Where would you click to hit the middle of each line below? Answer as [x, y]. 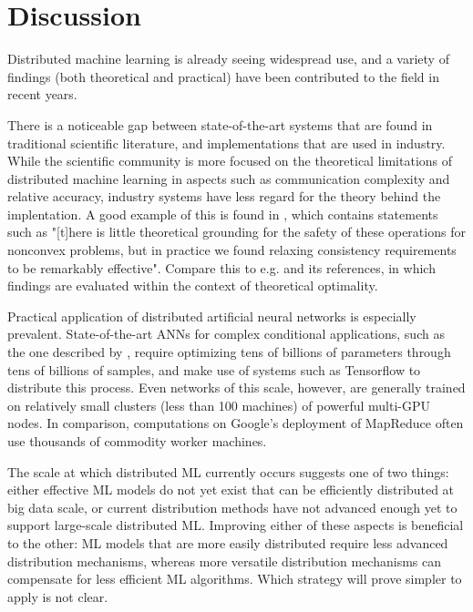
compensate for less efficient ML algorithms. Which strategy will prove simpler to [235, 579]
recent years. [42, 94]
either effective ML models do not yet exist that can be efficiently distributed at [231, 490]
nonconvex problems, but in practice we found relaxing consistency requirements [232, 250]
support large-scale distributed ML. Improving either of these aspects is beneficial [236, 525]
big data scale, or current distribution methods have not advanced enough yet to [232, 507]
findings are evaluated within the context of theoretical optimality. [193, 286]
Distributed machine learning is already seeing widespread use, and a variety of [228, 59]
